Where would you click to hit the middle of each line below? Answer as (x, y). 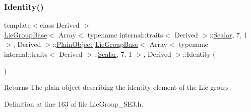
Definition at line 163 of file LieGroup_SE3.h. (74, 103)
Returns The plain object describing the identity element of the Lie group (116, 87)
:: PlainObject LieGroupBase (95, 44)
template (17, 25)
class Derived (60, 25)
